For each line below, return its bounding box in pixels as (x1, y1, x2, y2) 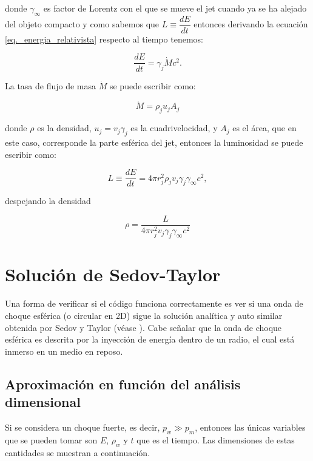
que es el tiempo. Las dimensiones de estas (136, 433, 295, 446)
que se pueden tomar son (5, 433, 98, 446)
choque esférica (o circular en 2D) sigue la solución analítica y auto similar (5, 309, 283, 321)
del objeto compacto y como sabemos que (5, 18, 160, 30)
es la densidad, (37, 121, 92, 134)
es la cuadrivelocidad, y (130, 121, 218, 134)
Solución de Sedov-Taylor (5, 262, 221, 287)
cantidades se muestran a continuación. (5, 446, 150, 459)
